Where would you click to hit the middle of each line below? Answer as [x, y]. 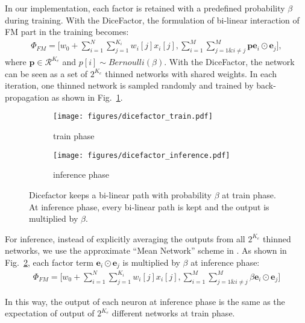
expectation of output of [50, 313]
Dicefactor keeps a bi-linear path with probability [120, 194]
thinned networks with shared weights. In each [191, 73]
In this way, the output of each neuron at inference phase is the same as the [145, 301]
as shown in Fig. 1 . [87, 97]
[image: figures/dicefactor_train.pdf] [133, 117]
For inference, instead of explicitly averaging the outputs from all [125, 238]
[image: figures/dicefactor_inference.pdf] [142, 155]
